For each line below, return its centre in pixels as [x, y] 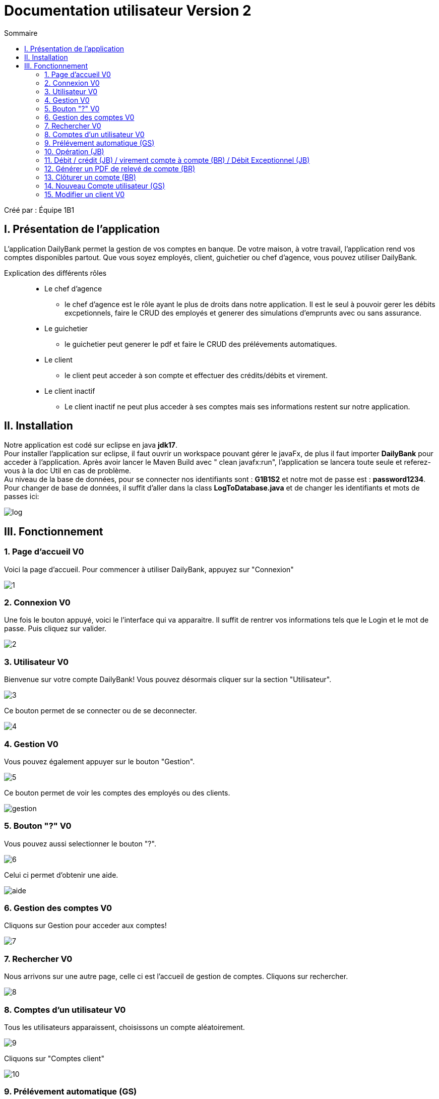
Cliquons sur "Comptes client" [54, 1058]
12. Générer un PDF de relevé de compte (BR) [120, 168]
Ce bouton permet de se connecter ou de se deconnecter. [101, 711]
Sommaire [21, 33]
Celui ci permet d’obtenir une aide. [61, 875]
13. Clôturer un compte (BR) [90, 177]
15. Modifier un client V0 [85, 194]
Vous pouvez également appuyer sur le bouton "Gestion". [100, 761]
